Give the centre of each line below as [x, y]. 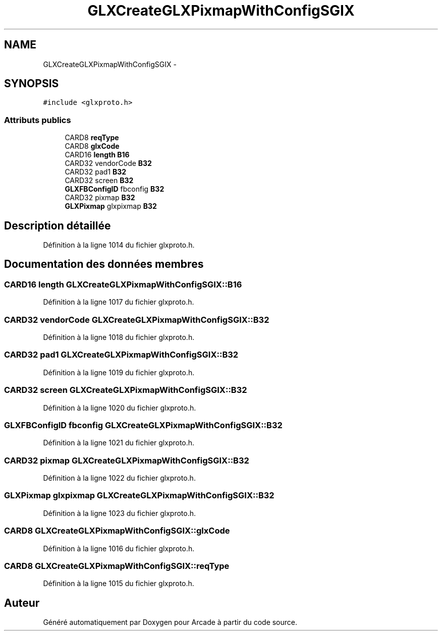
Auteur [22, 603]
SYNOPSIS [32, 84]
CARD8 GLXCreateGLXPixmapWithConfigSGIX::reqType [117, 566]
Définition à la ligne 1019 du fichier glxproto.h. [119, 372]
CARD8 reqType [92, 138]
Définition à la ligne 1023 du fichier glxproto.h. [120, 513]
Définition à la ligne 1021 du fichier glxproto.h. [119, 443]
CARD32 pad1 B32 [96, 172]
